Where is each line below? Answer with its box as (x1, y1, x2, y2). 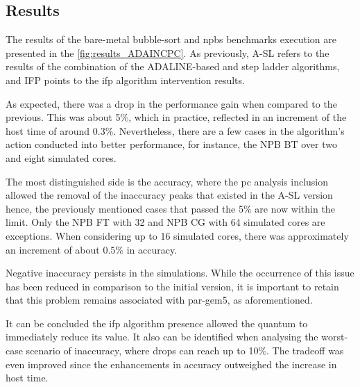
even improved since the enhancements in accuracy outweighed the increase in (6, 356, 337, 371)
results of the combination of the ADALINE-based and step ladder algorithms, (6, 59, 340, 74)
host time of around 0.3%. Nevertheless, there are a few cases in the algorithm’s (6, 123, 345, 138)
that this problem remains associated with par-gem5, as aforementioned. (6, 293, 313, 307)
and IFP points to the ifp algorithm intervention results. (6, 72, 245, 87)
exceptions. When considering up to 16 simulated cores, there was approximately (6, 228, 349, 242)
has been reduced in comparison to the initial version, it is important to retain (6, 279, 339, 293)
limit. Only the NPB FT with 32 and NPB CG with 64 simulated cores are (6, 215, 325, 229)
